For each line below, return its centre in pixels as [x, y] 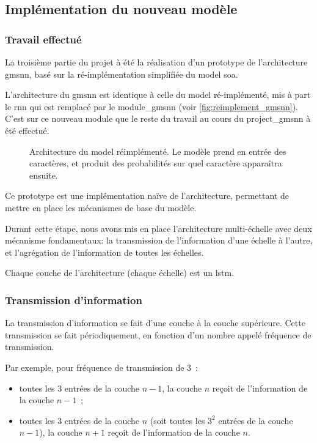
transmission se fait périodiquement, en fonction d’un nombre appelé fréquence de [158, 334]
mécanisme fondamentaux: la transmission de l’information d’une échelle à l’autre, [159, 240]
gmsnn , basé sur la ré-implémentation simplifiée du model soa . [122, 74]
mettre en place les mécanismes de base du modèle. [101, 207]
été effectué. [27, 130]
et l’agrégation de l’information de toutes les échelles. [104, 252]
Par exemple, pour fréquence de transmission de [95, 367]
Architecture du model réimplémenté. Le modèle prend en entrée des [158, 151]
